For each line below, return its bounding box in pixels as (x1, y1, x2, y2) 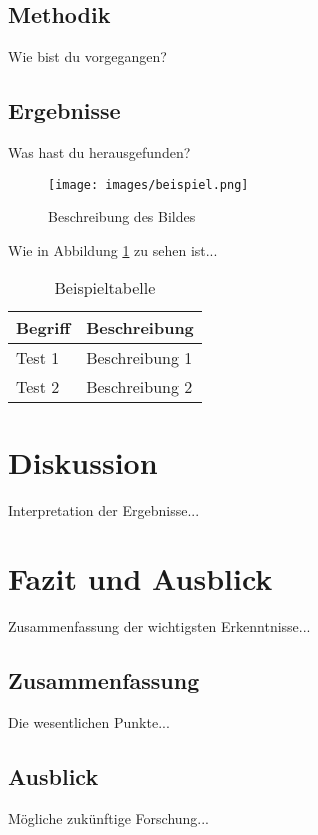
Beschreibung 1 (86, 346, 193, 370)
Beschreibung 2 (86, 375, 193, 399)
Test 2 (16, 375, 60, 399)
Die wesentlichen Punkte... (8, 712, 170, 733)
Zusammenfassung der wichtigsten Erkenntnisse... (8, 616, 311, 637)
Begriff (16, 316, 71, 340)
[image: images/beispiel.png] (48, 177, 249, 192)
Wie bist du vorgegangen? (8, 46, 167, 67)
